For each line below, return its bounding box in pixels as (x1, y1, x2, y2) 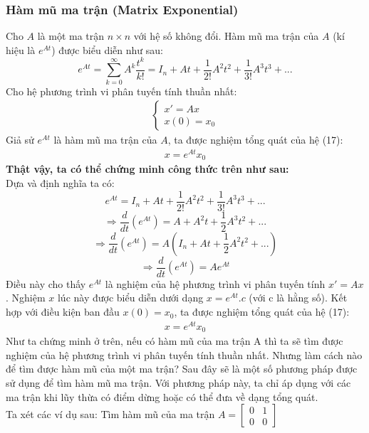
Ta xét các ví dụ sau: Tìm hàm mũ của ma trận (6, 407, 215, 422)
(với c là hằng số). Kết (249, 290, 348, 305)
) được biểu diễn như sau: (51, 42, 163, 57)
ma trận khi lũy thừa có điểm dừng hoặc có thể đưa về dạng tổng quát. (6, 389, 318, 404)
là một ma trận (37, 28, 105, 43)
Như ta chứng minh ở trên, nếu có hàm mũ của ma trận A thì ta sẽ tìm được (6, 333, 343, 348)
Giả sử (6, 132, 34, 147)
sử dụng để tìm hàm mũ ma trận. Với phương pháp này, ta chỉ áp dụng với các (6, 375, 351, 390)
